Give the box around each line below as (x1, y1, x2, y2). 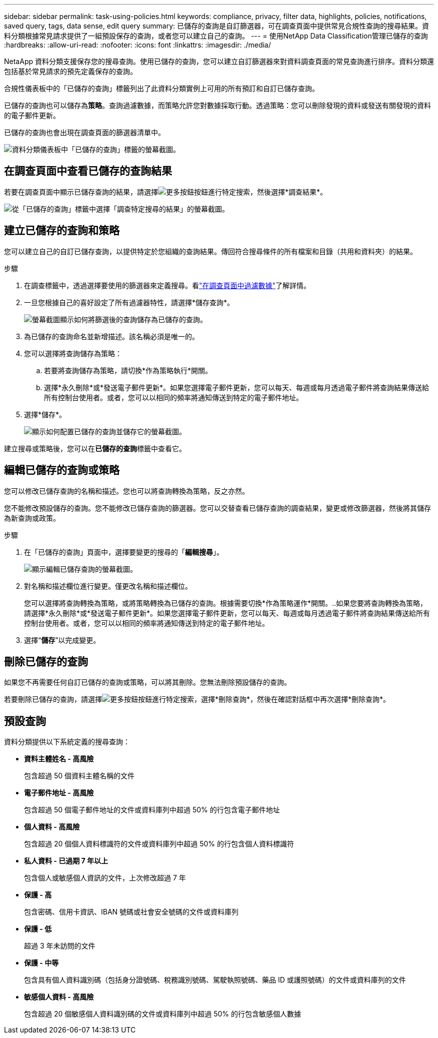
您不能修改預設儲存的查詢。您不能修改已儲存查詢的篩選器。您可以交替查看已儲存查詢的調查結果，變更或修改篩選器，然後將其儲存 (4, 503, 431, 512)
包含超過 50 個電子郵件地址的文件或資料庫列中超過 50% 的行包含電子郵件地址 (24, 805, 280, 814)
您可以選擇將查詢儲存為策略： (24, 349, 122, 358)
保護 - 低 (24, 924, 52, 933)
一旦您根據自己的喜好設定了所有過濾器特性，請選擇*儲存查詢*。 (24, 298, 234, 307)
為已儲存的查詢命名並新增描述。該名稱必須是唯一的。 (24, 332, 199, 341)
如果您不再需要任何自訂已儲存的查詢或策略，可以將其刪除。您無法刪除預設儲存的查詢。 (4, 678, 291, 687)
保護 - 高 (24, 890, 52, 899)
